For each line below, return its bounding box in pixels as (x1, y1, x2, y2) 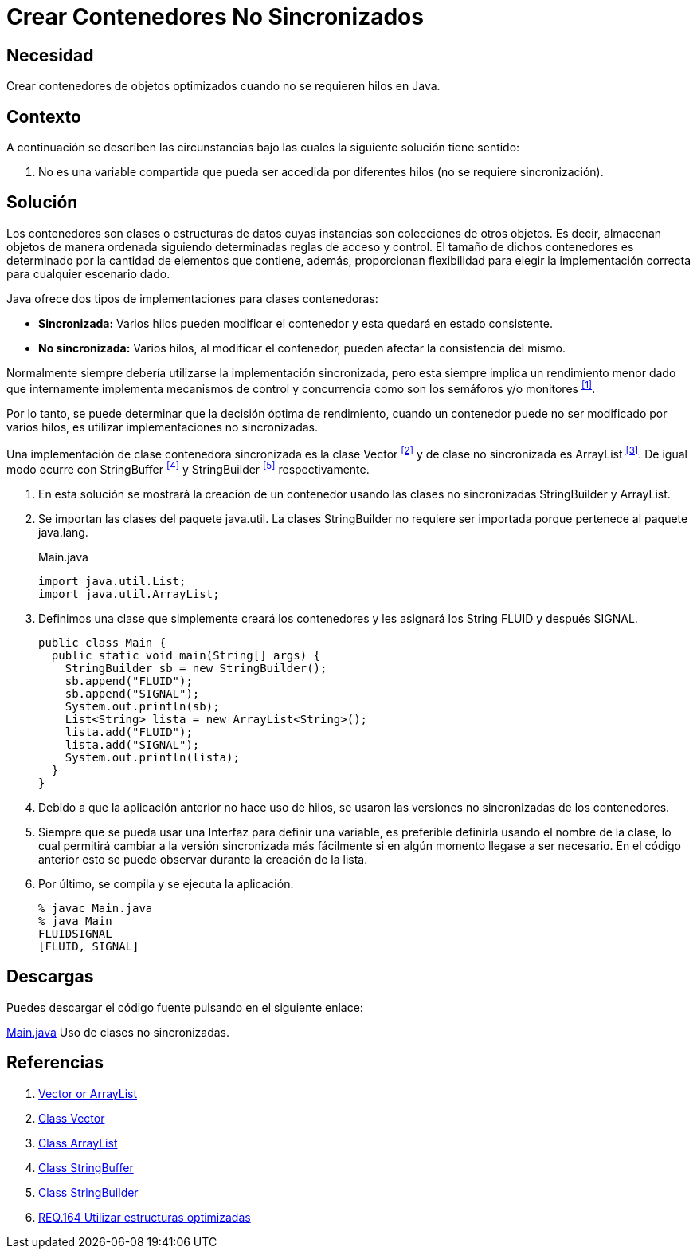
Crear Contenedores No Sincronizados (6, 3, 424, 30)
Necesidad (6, 45, 94, 65)
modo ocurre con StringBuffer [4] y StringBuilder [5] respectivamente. (6, 460, 370, 476)
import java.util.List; (38, 574, 186, 588)
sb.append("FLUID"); (65, 674, 193, 687)
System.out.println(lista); (65, 750, 240, 764)
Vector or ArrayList (38, 1086, 138, 1100)
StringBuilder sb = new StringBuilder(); (65, 661, 327, 675)
